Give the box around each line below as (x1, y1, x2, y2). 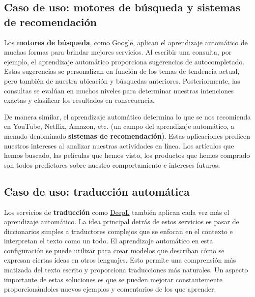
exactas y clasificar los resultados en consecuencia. (4, 95, 155, 105)
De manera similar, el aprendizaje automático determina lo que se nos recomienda (4, 111, 251, 121)
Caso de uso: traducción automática (4, 183, 190, 199)
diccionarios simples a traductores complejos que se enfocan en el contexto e (4, 226, 233, 236)
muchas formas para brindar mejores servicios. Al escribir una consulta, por (4, 47, 232, 57)
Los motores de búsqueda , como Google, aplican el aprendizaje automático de (4, 37, 248, 47)
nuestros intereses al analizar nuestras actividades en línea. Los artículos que (4, 140, 234, 150)
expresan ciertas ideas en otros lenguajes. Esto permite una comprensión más (4, 255, 236, 265)
